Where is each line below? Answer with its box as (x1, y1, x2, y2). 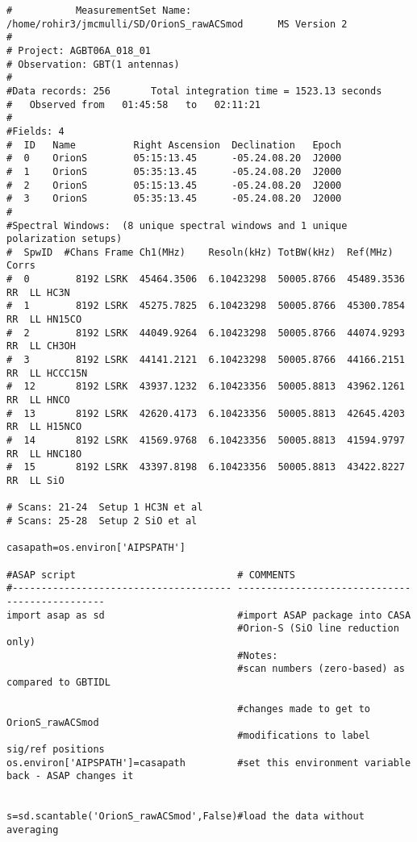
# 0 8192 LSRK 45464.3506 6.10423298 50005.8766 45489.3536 (6, 273, 405, 286)
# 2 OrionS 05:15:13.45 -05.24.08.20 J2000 (6, 179, 342, 191)
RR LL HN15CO (6, 314, 82, 326)
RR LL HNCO (6, 394, 70, 406)
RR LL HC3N (6, 286, 70, 298)
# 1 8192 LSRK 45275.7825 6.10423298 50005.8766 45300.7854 (6, 300, 405, 312)
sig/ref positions (6, 744, 105, 756)
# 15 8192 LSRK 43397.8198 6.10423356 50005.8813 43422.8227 (6, 461, 405, 473)
